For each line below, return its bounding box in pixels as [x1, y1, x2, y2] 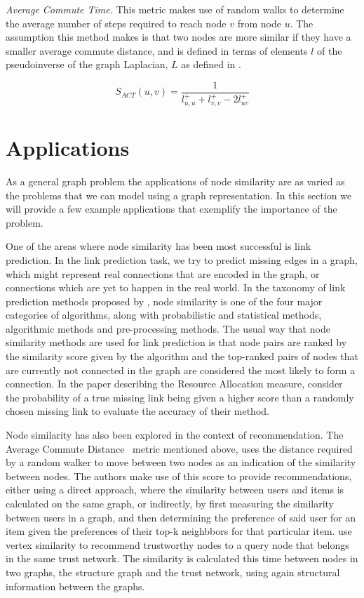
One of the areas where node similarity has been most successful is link [6, 239, 311, 253]
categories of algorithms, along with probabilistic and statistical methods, [6, 307, 322, 322]
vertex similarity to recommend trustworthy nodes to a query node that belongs [6, 537, 349, 552]
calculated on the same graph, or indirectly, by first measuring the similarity [6, 496, 335, 511]
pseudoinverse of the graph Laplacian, [6, 57, 168, 72]
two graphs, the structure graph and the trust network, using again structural [6, 564, 340, 579]
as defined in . [181, 57, 241, 72]
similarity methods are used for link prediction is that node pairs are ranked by [6, 335, 347, 350]
